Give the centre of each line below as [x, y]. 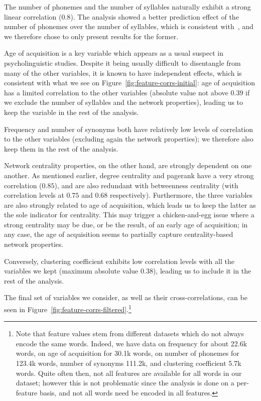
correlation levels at [34, 195]
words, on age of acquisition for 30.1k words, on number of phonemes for [127, 353]
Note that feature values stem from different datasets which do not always [130, 333]
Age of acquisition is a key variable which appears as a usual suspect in [114, 53]
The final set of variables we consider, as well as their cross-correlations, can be [126, 297]
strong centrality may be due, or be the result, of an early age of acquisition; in [126, 224]
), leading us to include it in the [202, 271]
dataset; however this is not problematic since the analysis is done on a [125, 383]
